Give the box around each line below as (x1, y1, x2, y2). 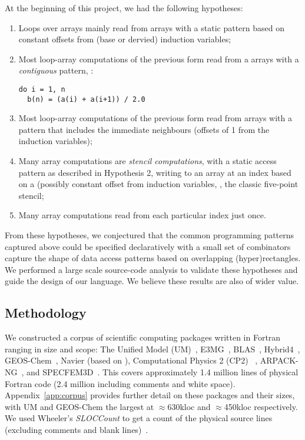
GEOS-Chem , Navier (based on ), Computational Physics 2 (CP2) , (5, 354, 258, 366)
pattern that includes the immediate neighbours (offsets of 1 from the (18, 123, 270, 135)
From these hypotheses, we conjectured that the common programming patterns (5, 229, 294, 241)
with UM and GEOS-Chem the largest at (5, 400, 154, 412)
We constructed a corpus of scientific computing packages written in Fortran (5, 331, 281, 344)
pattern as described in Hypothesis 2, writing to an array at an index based (18, 166, 291, 178)
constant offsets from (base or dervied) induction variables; (18, 33, 231, 45)
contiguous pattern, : (18, 64, 94, 76)
